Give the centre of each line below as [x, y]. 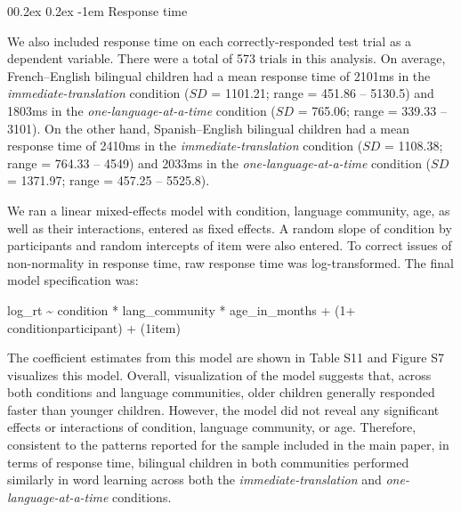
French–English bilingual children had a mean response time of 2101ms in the [219, 75]
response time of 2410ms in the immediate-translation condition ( [185, 146]
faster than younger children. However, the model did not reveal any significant [223, 409]
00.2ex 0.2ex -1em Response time [97, 11]
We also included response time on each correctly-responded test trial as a [210, 41]
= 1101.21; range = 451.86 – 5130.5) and [323, 93]
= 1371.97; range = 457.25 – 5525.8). [109, 180]
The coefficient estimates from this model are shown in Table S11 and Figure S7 [226, 358]
